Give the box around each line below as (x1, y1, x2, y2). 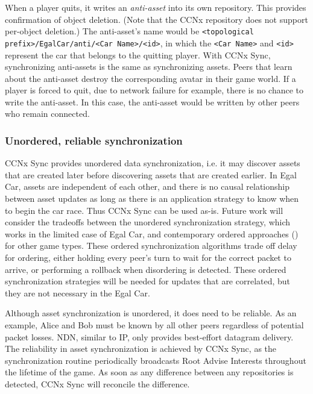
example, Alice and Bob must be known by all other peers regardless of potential (5, 319, 304, 331)
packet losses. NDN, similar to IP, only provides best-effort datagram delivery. (5, 330, 294, 343)
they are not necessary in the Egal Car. (5, 286, 150, 299)
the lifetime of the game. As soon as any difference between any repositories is (5, 366, 294, 378)
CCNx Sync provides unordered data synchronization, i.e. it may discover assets (5, 157, 300, 169)
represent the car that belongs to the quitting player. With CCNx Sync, (5, 48, 271, 61)
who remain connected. (5, 107, 90, 120)
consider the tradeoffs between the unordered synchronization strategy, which (5, 216, 291, 228)
